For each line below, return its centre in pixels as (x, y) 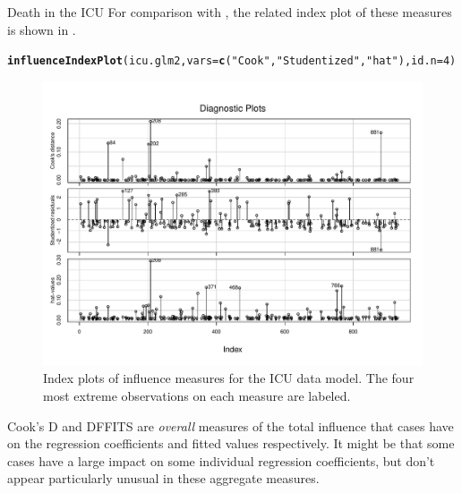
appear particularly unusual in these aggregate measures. (163, 478)
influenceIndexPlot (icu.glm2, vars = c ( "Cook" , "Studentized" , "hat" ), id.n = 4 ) (232, 61)
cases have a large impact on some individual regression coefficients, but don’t (221, 460)
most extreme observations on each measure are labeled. (197, 396)
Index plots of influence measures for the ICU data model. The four (229, 378)
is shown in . (42, 29)
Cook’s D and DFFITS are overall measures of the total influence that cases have (231, 425)
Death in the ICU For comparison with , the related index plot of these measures (230, 12)
